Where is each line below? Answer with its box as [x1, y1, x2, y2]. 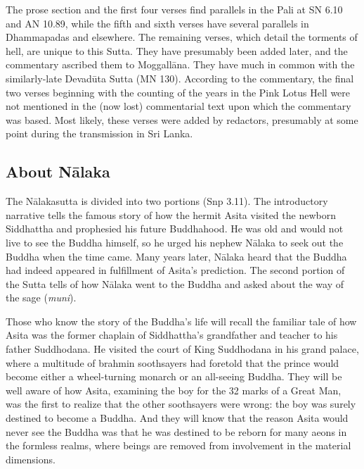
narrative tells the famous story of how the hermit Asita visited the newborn [6, 207, 336, 222]
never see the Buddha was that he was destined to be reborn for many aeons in [6, 424, 347, 439]
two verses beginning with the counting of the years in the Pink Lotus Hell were [6, 85, 351, 99]
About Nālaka [6, 161, 110, 182]
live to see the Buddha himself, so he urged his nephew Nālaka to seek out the [6, 234, 344, 249]
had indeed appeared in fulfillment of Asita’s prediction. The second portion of [6, 263, 345, 277]
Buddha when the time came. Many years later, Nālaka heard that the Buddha [6, 249, 347, 263]
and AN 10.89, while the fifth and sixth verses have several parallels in [6, 15, 309, 30]
